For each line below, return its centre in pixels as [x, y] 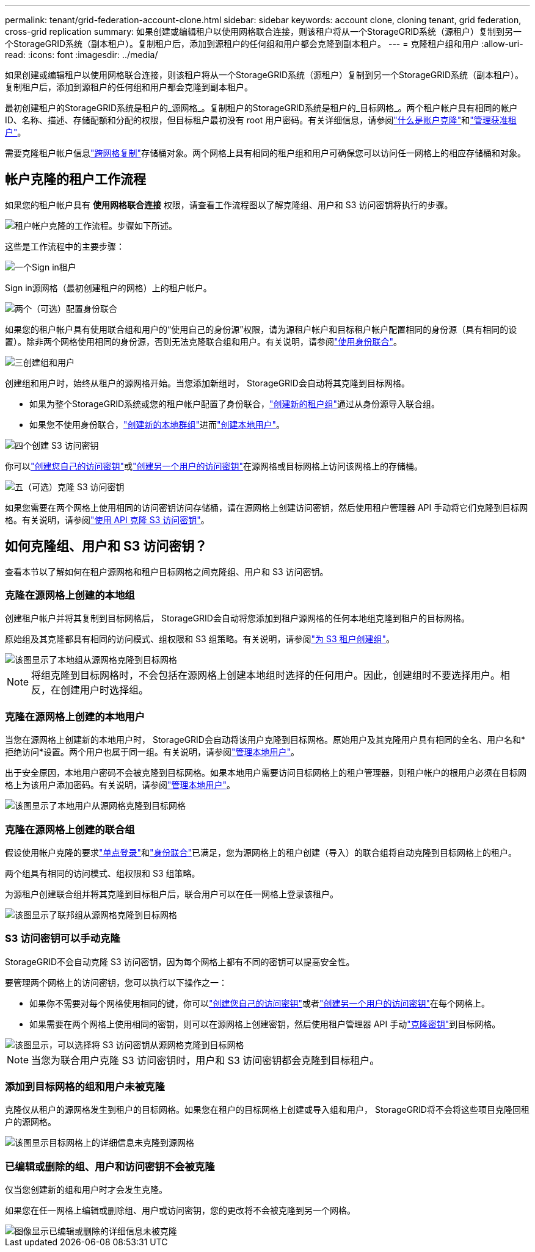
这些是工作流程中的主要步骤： [65, 246]
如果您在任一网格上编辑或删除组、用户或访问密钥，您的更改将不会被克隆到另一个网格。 [180, 1210]
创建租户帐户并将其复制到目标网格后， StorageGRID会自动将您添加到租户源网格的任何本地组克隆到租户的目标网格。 [237, 618]
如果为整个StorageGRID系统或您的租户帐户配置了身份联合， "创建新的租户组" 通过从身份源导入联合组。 [235, 403]
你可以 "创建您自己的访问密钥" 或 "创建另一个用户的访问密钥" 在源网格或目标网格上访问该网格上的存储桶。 [214, 466]
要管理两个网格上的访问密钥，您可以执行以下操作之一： [116, 982]
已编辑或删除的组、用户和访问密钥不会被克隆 [110, 1166]
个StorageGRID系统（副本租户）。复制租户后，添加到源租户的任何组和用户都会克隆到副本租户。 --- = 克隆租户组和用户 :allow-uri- [264, 44]
